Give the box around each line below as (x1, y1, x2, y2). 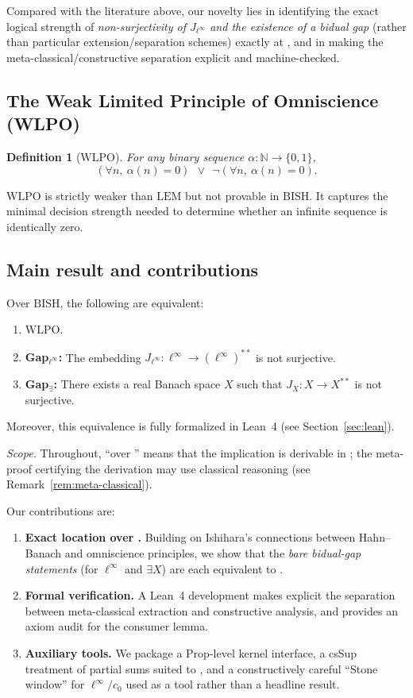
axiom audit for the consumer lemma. (25, 618, 209, 634)
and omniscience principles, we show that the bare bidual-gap (64, 544, 361, 561)
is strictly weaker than (44, 187, 153, 203)
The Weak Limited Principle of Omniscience (6, 87, 379, 112)
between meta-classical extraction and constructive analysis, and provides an (25, 602, 398, 619)
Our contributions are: (6, 502, 115, 519)
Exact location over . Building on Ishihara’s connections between (25, 529, 356, 546)
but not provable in (185, 187, 280, 203)
